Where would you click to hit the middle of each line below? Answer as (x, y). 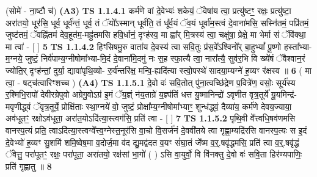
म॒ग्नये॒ (14, 58)
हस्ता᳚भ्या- (298, 46)
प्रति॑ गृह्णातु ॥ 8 (29, 166)
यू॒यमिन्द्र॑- (284, 94)
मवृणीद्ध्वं (18, 106)
